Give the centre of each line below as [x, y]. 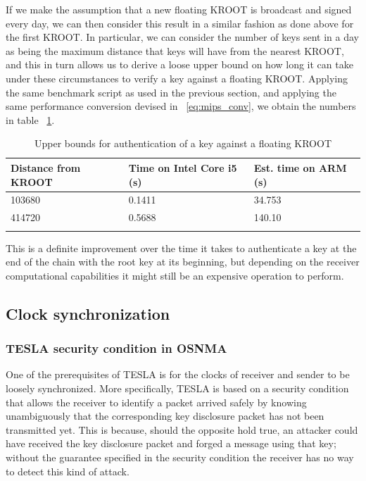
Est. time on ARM [300, 167]
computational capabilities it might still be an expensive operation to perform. [175, 275]
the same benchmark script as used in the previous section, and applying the [171, 92]
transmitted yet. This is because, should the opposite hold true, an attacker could [182, 429]
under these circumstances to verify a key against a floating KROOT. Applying [177, 78]
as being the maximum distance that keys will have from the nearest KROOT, [175, 50]
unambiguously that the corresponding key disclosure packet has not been [165, 416]
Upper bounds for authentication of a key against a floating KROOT [183, 143]
